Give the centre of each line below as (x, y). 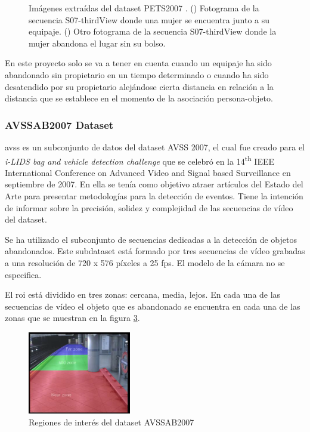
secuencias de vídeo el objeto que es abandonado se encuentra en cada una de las (153, 306)
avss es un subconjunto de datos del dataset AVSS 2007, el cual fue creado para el (155, 146)
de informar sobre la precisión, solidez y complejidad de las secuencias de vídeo (149, 207)
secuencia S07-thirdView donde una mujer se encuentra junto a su (149, 19)
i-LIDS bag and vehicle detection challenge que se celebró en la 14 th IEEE (139, 160)
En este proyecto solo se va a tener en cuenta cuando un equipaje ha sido (138, 63)
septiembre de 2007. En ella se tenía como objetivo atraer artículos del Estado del (154, 184)
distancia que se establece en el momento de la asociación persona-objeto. (139, 98)
